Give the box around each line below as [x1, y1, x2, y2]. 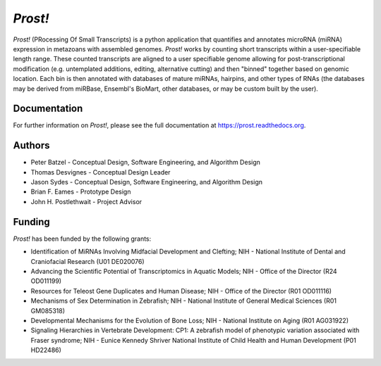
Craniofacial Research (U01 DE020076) [30, 257, 145, 265]
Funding [13, 215, 51, 228]
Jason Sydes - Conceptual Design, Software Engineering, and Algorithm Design [30, 178, 263, 187]
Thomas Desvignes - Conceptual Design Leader [30, 168, 171, 176]
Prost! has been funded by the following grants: [13, 234, 152, 243]
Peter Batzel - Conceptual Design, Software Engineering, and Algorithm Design [30, 158, 261, 167]
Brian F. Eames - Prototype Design [30, 187, 131, 196]
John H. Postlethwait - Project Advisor [30, 197, 143, 206]
